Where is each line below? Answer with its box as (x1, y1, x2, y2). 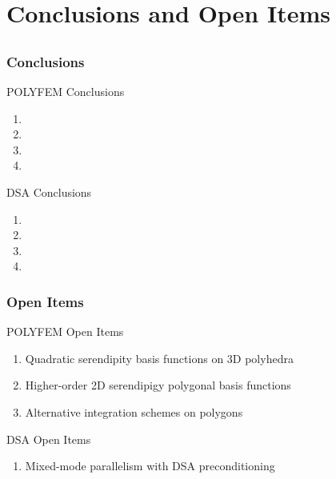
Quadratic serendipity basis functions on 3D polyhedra (25, 349, 294, 366)
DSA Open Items (6, 430, 91, 447)
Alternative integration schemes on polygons (25, 404, 243, 420)
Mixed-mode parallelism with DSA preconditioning (25, 457, 275, 474)
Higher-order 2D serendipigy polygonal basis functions (25, 377, 291, 393)
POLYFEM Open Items (6, 323, 124, 340)
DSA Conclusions (6, 184, 92, 201)
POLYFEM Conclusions (6, 83, 125, 100)
